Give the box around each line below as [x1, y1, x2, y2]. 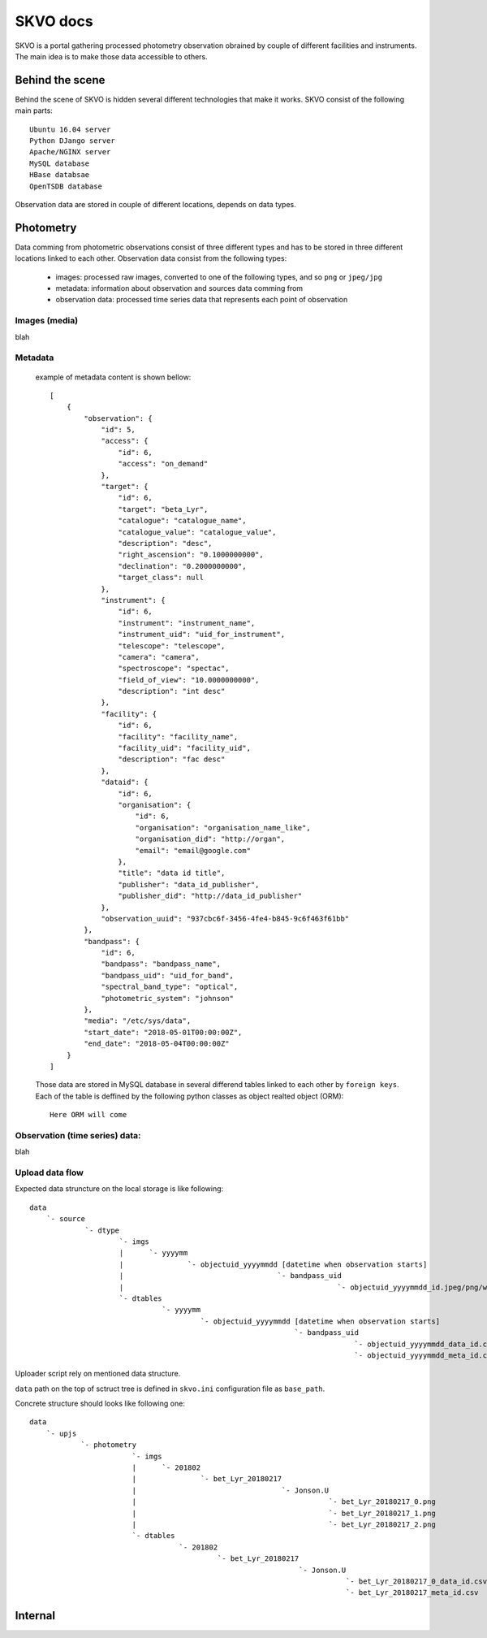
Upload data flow [15, 1167, 84, 1178]
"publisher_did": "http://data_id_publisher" [118, 891, 303, 901]
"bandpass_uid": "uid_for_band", [101, 971, 235, 980]
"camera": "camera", [118, 652, 200, 661]
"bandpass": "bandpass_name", [101, 960, 222, 968]
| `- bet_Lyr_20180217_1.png [131, 1508, 436, 1518]
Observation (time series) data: [15, 1129, 141, 1141]
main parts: [15, 106, 53, 115]
